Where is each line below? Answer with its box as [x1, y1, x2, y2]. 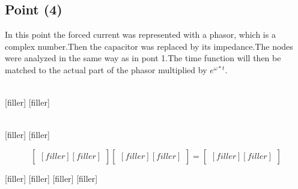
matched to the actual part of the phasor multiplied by [5, 63, 207, 76]
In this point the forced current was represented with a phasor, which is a [5, 28, 276, 41]
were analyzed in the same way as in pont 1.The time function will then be [5, 52, 281, 64]
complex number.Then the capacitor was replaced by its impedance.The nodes [5, 40, 293, 52]
